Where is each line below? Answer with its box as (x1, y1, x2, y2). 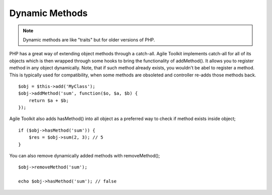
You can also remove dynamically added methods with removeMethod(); (9, 153, 160, 159)
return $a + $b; (28, 97, 69, 103)
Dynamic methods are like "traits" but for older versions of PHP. (23, 37, 156, 43)
